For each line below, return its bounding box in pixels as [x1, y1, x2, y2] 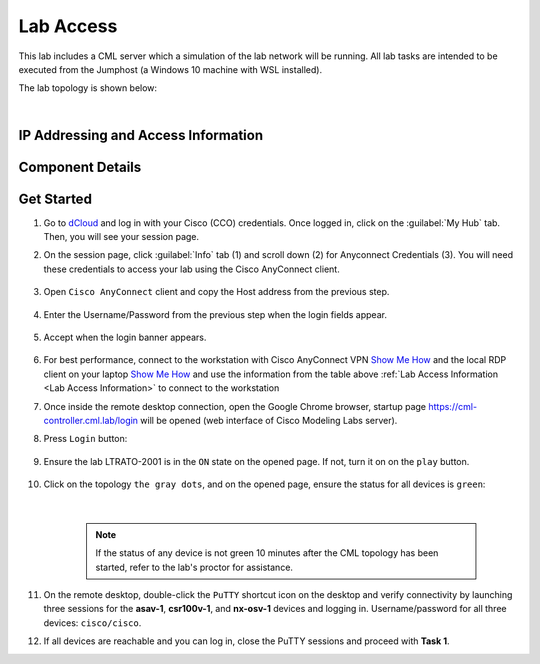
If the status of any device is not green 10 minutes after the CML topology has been [95, 547, 439, 559]
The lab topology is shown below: [18, 82, 158, 94]
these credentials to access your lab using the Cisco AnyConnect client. [43, 263, 340, 275]
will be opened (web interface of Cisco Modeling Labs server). [140, 414, 398, 426]
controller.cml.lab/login [43, 414, 139, 426]
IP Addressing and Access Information [18, 126, 264, 144]
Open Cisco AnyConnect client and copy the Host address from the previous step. [43, 286, 390, 298]
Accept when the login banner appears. [43, 331, 207, 343]
